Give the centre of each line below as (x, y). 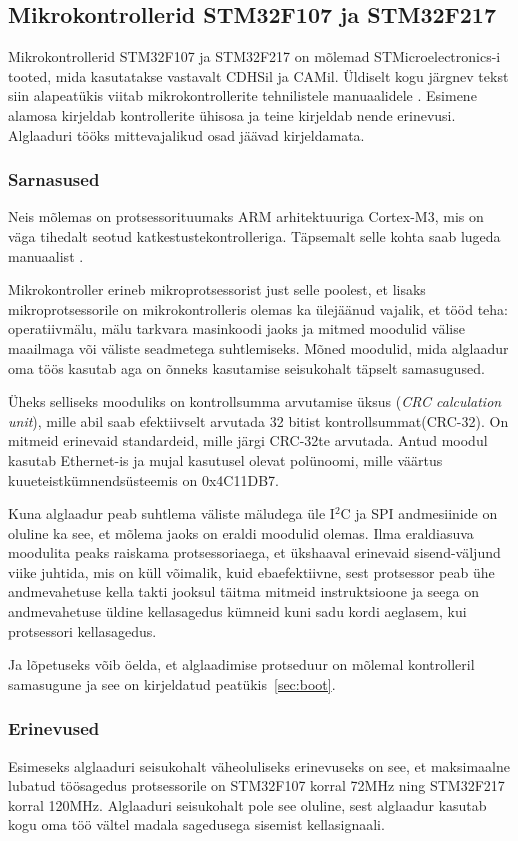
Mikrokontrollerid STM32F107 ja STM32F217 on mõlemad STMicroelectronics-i (254, 56)
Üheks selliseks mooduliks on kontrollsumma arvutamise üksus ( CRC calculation (255, 401)
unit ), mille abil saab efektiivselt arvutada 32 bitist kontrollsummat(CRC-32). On (258, 420)
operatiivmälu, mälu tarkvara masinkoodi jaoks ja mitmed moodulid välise (236, 328)
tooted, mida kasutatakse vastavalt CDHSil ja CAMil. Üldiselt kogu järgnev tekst (258, 75)
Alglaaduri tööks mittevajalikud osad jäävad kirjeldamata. (186, 134)
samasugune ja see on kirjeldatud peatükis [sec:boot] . (172, 683)
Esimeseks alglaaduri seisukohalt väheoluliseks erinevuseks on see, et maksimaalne (259, 765)
